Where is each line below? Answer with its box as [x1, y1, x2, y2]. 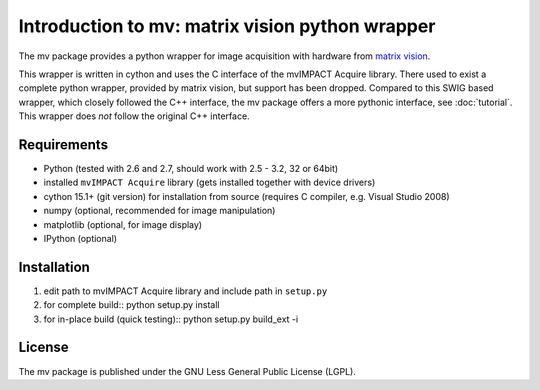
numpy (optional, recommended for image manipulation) [43, 205, 276, 217]
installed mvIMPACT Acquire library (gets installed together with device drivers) [43, 176, 376, 189]
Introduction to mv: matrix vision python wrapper [18, 15, 436, 37]
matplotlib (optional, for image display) [43, 218, 203, 230]
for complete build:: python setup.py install [43, 299, 220, 311]
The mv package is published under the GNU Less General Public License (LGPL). [18, 365, 357, 377]
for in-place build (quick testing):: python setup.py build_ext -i [43, 313, 299, 325]
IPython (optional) [43, 232, 118, 244]
